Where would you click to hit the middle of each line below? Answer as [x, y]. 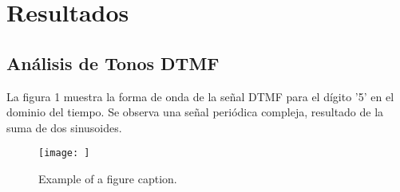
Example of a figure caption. [108, 179]
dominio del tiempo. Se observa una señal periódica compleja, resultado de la [195, 112]
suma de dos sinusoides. [64, 127]
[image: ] [64, 153]
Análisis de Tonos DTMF [113, 63]
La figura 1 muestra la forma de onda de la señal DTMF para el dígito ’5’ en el [200, 96]
